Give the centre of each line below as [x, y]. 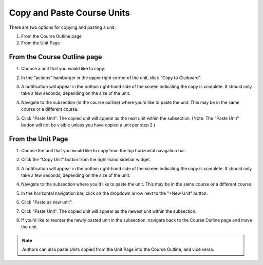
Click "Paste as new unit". [47, 202]
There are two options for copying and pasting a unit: [62, 27]
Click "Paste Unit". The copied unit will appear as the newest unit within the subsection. [109, 211]
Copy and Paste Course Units [69, 13]
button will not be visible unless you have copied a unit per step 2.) [88, 125]
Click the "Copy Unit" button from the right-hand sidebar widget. [86, 160]
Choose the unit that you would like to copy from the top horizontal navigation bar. [103, 150]
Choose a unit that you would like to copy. [63, 69]
